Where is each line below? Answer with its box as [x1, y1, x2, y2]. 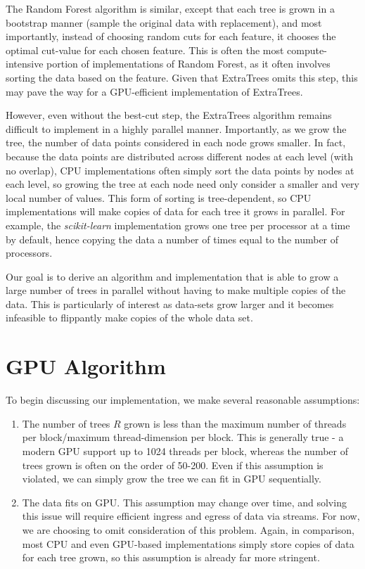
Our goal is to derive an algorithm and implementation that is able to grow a [6, 269, 339, 283]
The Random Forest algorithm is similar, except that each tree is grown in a [6, 1, 335, 15]
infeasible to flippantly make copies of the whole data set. [6, 310, 253, 325]
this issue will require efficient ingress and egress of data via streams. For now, [22, 509, 360, 523]
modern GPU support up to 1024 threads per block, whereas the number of [22, 443, 348, 458]
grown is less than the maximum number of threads [124, 416, 347, 430]
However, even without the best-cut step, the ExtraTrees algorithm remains [6, 108, 332, 122]
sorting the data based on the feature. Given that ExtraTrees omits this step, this [6, 70, 358, 84]
